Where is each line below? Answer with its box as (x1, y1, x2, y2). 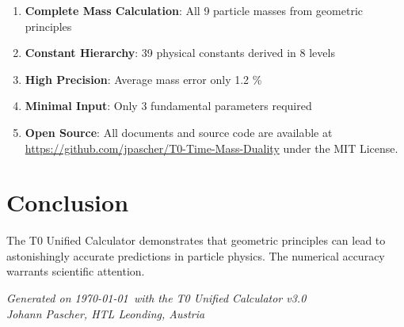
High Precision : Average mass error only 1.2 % (25, 70, 262, 87)
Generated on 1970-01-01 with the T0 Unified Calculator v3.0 (6, 290, 307, 306)
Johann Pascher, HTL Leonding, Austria (6, 305, 205, 321)
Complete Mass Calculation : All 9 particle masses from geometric (25, 2, 363, 18)
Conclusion (6, 186, 129, 219)
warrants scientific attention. (6, 263, 145, 279)
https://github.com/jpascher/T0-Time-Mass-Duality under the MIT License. (25, 139, 398, 156)
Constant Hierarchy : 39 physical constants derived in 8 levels (25, 44, 335, 61)
